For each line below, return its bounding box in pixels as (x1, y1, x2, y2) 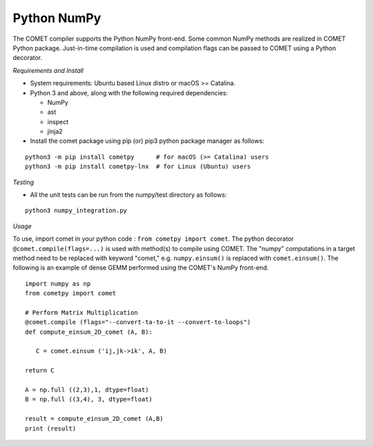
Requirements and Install (12, 66, 84, 74)
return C (25, 366, 55, 375)
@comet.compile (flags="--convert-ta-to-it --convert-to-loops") (25, 318, 251, 326)
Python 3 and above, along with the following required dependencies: (30, 88, 228, 97)
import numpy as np (25, 279, 91, 288)
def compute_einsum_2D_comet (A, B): (25, 328, 153, 336)
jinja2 (47, 128, 63, 136)
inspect (47, 117, 69, 126)
